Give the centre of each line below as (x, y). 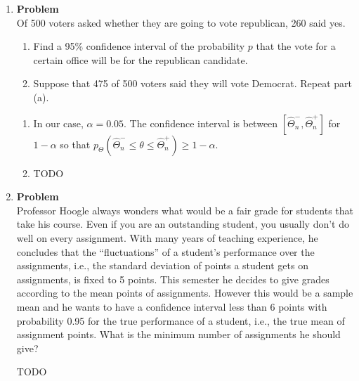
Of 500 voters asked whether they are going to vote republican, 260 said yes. (181, 22)
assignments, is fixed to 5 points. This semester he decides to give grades (173, 279)
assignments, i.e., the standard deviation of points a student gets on (162, 265)
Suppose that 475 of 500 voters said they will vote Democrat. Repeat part (192, 83)
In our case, (58, 123)
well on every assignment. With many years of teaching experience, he (167, 237)
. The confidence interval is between (201, 123)
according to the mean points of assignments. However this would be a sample (185, 293)
